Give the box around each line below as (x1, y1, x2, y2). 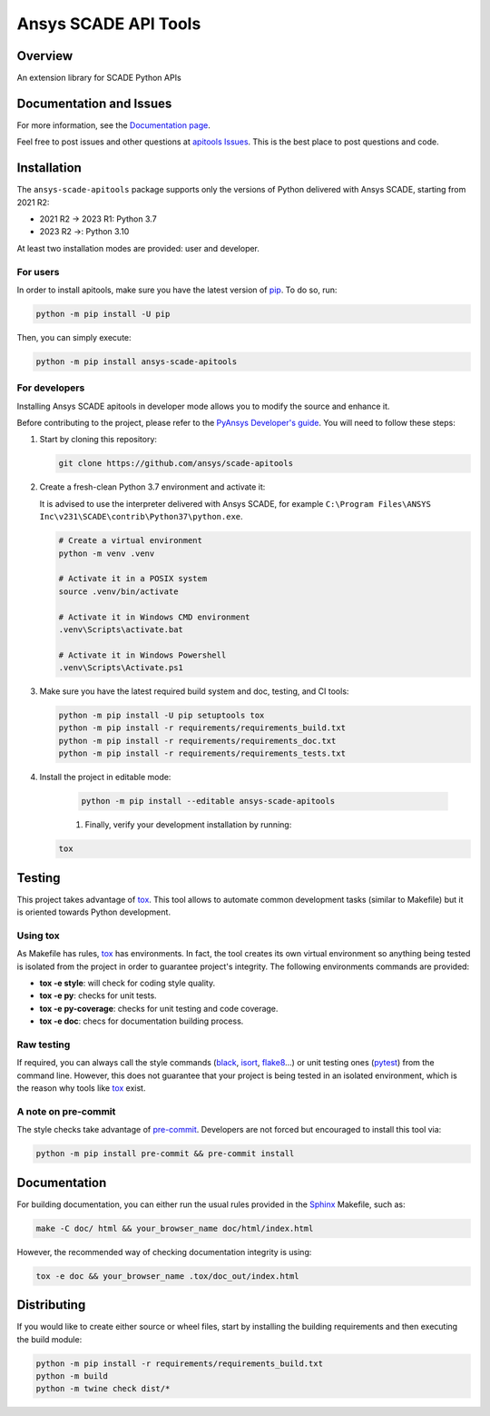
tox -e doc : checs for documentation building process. (39, 1015, 244, 1026)
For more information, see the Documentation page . (16, 119, 211, 131)
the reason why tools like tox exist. (16, 1083, 146, 1094)
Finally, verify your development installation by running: (84, 819, 292, 830)
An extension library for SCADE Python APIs (16, 73, 181, 84)
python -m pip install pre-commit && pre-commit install (35, 1149, 295, 1159)
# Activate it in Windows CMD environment (58, 611, 250, 622)
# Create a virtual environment (58, 536, 203, 546)
